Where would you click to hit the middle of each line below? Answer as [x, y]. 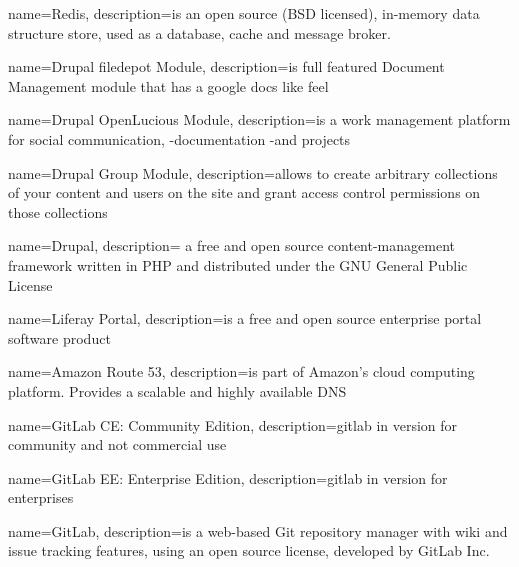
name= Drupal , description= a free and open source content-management [231, 245]
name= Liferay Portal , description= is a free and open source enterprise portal [245, 318]
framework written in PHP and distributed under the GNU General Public [238, 264]
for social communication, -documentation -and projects [179, 138]
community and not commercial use [117, 444]
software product [59, 337]
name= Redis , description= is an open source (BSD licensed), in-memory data [244, 13]
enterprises [41, 497]
